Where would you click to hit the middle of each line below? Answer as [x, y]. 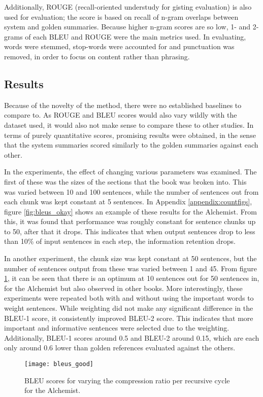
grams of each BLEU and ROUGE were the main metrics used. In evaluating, [125, 36]
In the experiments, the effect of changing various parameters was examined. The [130, 172]
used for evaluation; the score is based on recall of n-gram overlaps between [121, 16]
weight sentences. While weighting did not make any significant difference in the [129, 308]
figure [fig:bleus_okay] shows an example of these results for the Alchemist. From [130, 211]
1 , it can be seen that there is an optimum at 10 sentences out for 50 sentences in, [132, 278]
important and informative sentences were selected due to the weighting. [117, 328]
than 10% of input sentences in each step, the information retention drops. [120, 241]
